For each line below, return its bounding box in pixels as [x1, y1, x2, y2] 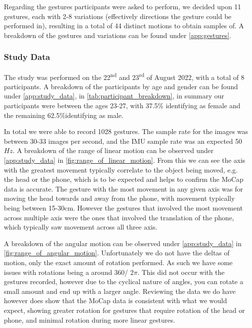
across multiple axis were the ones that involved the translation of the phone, [4, 212, 234, 222]
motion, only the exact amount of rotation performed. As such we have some [4, 257, 233, 267]
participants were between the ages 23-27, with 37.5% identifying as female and [4, 100, 240, 111]
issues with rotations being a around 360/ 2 [4, 267, 134, 277]
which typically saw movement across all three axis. [4, 222, 158, 232]
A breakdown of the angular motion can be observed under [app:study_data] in [4, 238, 242, 248]
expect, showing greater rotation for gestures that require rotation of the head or [4, 305, 245, 315]
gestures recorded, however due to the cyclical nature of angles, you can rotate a [4, 276, 243, 287]
